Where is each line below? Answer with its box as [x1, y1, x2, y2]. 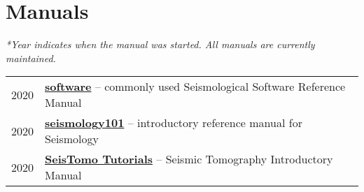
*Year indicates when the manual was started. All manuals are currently [6, 37, 315, 52]
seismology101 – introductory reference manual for [45, 115, 302, 131]
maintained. [6, 50, 56, 65]
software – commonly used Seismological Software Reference [45, 78, 346, 95]
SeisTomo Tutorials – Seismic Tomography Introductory [45, 151, 333, 168]
